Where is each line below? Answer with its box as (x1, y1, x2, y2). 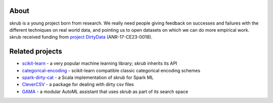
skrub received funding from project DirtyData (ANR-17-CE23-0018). (9, 34, 153, 40)
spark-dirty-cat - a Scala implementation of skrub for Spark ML (22, 74, 154, 80)
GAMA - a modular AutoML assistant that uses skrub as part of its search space (22, 88, 189, 94)
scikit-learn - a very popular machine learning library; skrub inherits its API (22, 60, 177, 66)
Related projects (9, 47, 63, 56)
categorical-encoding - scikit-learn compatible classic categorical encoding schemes (22, 67, 201, 73)
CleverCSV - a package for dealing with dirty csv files (22, 81, 134, 87)
